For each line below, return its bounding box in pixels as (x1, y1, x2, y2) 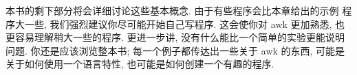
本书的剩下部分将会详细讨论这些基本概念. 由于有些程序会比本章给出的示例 (6, 3, 339, 17)
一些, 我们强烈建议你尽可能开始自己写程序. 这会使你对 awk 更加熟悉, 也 (24, 16, 345, 31)
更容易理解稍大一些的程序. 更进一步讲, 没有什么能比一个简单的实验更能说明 (6, 30, 345, 44)
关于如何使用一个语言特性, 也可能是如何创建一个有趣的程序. (6, 57, 274, 71)
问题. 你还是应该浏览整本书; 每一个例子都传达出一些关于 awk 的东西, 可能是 (6, 43, 345, 57)
